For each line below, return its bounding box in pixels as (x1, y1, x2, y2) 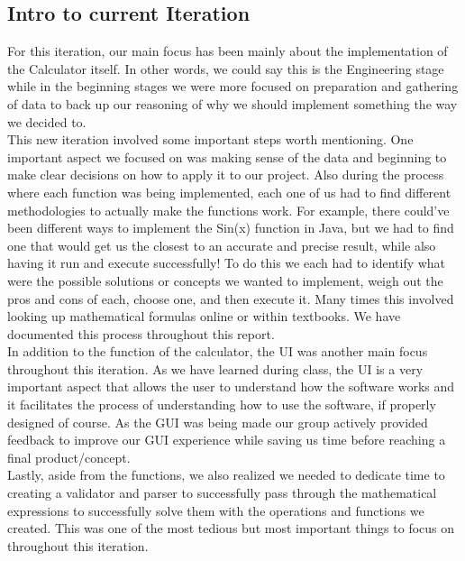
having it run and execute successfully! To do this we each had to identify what (7, 253, 446, 272)
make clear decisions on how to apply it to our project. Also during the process (7, 165, 444, 184)
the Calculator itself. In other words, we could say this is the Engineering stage (7, 59, 444, 78)
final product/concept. (7, 447, 131, 466)
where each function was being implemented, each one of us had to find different (7, 182, 451, 201)
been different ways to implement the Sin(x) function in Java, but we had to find (7, 218, 454, 237)
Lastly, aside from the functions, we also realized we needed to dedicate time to (7, 465, 445, 484)
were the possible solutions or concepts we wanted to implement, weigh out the (7, 271, 443, 290)
